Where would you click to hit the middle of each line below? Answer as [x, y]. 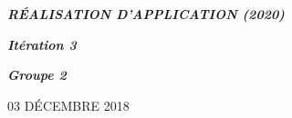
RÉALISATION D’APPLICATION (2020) [146, 14]
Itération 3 [42, 44]
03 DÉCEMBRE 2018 [68, 105]
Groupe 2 [37, 75]
